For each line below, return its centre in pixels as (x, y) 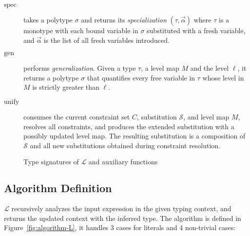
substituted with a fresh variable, (196, 30)
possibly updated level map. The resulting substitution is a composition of (135, 136)
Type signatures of (51, 162)
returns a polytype (51, 77)
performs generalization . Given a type (80, 68)
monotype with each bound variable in (81, 30)
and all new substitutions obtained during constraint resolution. (125, 145)
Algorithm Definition (58, 188)
